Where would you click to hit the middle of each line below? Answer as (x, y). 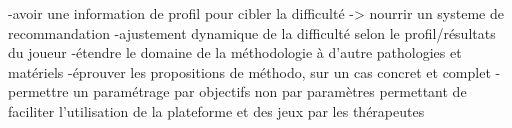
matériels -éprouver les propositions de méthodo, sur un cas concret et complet (249, 71)
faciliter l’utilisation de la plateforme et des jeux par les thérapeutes (216, 110)
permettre (38, 91)
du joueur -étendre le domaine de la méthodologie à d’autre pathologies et (235, 52)
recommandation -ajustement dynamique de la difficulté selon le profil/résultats (252, 32)
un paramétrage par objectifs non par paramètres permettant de (270, 91)
